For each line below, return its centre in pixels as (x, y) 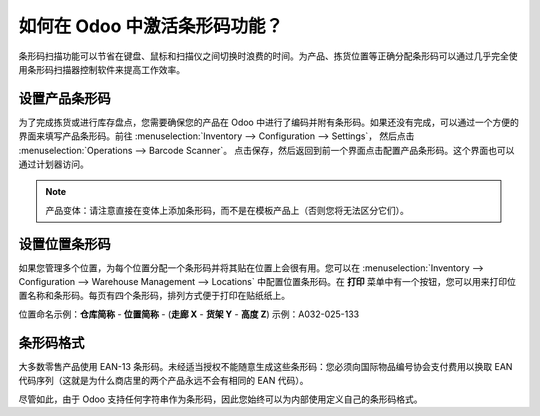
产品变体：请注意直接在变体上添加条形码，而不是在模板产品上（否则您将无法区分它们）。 (227, 210)
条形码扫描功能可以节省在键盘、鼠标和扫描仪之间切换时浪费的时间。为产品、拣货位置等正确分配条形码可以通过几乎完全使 (268, 56)
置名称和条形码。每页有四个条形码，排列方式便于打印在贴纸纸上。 (154, 296)
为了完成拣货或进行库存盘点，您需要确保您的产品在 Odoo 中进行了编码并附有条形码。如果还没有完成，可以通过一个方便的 (268, 122)
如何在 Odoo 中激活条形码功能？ (151, 26)
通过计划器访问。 (53, 164)
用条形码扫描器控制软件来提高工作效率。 (101, 69)
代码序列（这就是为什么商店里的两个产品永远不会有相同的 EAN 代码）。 (163, 381)
